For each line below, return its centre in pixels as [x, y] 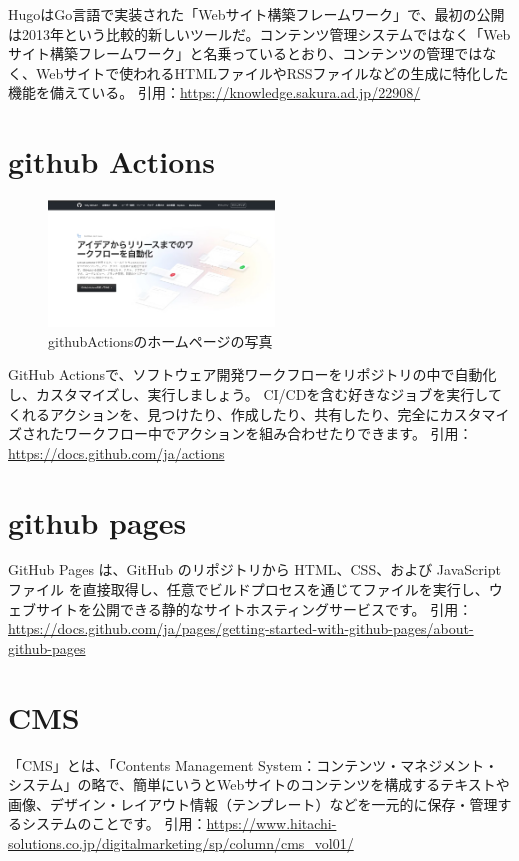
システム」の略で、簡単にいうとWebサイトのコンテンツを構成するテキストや [259, 784]
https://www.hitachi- [271, 823]
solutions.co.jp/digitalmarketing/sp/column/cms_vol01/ [181, 842]
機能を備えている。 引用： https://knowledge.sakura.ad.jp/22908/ [214, 92]
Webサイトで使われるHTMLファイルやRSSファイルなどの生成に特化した [272, 72]
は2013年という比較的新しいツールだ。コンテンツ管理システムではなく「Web [259, 33]
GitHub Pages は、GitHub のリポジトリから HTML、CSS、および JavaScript [254, 569]
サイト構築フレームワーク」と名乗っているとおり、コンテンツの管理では [245, 53]
